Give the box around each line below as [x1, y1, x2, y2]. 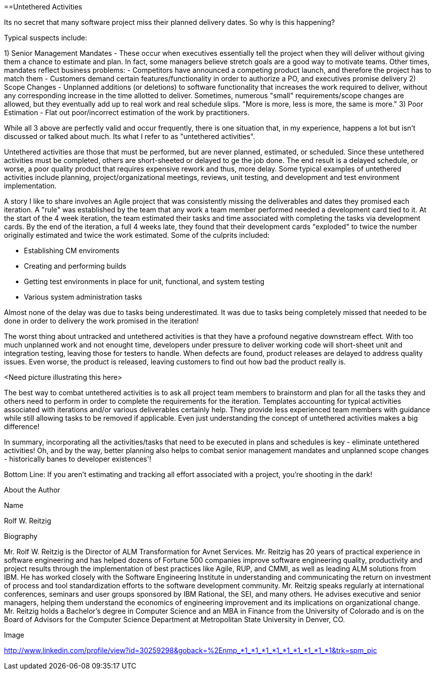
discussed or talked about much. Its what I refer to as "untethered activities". [4, 132, 255, 141]
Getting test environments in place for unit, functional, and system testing [24, 277, 265, 286]
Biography [4, 532, 38, 540]
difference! [4, 422, 40, 431]
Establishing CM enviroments [24, 246, 119, 255]
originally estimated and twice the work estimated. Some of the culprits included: [4, 231, 270, 239]
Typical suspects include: [4, 33, 87, 42]
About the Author [4, 486, 60, 494]
